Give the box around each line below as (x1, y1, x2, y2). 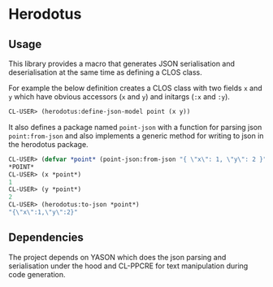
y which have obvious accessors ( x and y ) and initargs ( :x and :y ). (8, 92, 230, 102)
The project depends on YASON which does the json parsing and (8, 252, 227, 262)
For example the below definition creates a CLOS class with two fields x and (8, 83, 262, 93)
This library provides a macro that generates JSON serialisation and (8, 59, 236, 68)
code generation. (8, 269, 67, 279)
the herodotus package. (8, 139, 89, 149)
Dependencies (8, 231, 84, 245)
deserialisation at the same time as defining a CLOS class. (8, 67, 203, 77)
